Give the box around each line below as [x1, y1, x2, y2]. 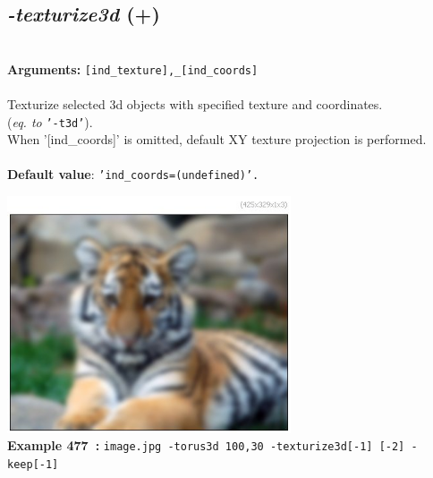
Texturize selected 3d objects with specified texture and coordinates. [7, 95, 383, 114]
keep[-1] [7, 457, 59, 471]
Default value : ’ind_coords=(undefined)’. [7, 165, 259, 184]
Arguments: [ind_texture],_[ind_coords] [7, 59, 259, 78]
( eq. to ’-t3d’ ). [7, 112, 93, 131]
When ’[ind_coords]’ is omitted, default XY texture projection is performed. [7, 130, 427, 149]
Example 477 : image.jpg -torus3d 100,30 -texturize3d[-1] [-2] [7, 436, 405, 455]
